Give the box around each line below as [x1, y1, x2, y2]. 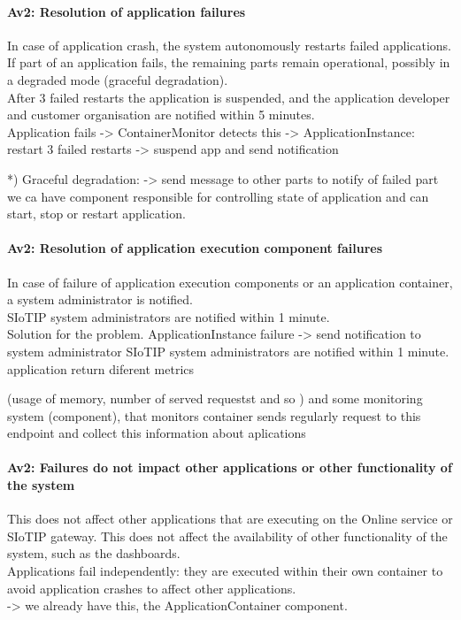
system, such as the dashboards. [7, 544, 181, 563]
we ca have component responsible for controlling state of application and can [7, 187, 429, 205]
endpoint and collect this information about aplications [7, 424, 306, 442]
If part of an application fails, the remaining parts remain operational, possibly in [7, 53, 450, 72]
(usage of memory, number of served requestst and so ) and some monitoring [7, 389, 423, 408]
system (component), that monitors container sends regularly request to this [7, 406, 421, 425]
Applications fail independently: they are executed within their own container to [7, 562, 443, 580]
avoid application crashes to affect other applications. [7, 578, 296, 597]
